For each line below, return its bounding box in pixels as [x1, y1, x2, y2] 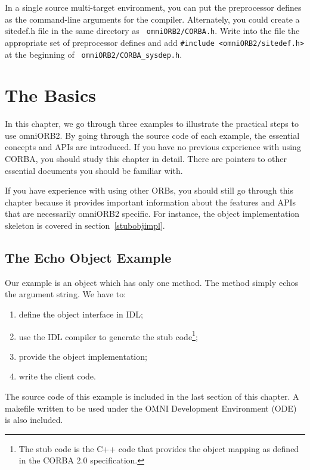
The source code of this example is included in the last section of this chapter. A [5, 390, 299, 403]
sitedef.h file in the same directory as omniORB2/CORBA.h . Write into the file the [5, 24, 300, 37]
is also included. [5, 413, 63, 426]
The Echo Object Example [5, 248, 172, 267]
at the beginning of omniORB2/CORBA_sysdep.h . [5, 48, 182, 60]
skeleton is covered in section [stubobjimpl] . [5, 219, 165, 232]
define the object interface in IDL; [18, 308, 143, 320]
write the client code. [18, 370, 96, 382]
